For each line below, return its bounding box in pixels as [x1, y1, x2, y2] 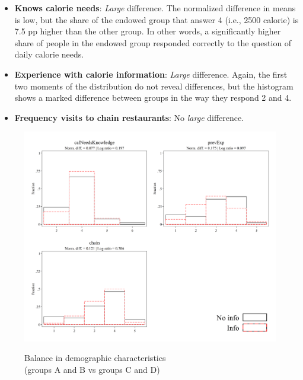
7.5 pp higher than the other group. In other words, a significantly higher [14, 25, 281, 37]
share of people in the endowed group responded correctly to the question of [14, 36, 292, 49]
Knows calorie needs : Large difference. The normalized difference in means [14, 2, 296, 14]
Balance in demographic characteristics [24, 352, 166, 364]
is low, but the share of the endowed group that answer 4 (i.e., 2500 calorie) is [14, 13, 299, 25]
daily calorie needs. [14, 48, 84, 60]
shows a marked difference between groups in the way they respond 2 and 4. [14, 91, 292, 104]
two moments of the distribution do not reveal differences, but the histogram [14, 79, 294, 92]
